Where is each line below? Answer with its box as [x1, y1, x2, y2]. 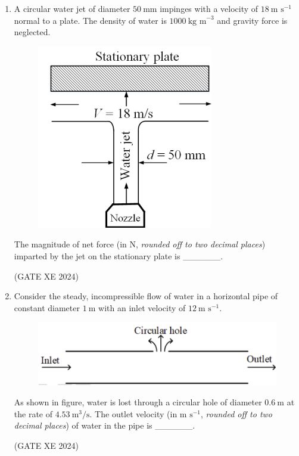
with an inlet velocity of [98, 301, 186, 314]
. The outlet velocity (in [89, 407, 177, 420]
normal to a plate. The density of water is [14, 14, 167, 26]
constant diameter [14, 301, 80, 314]
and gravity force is [217, 14, 288, 26]
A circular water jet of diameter [14, 2, 130, 14]
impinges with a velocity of [160, 2, 258, 14]
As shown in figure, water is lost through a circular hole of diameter [14, 396, 262, 408]
